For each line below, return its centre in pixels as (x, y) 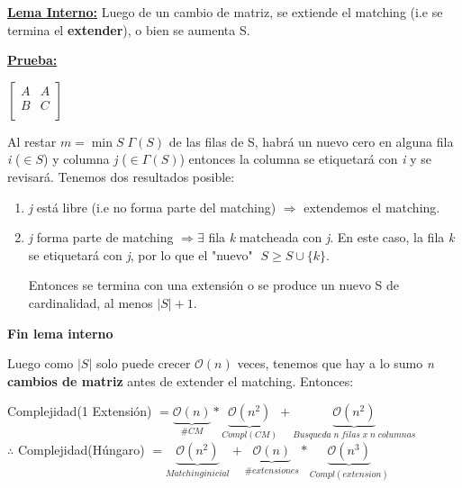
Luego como (41, 363)
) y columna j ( (85, 159)
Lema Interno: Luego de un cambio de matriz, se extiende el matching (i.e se (225, 12)
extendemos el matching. (372, 207)
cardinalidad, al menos (91, 302)
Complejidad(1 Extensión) (80, 411)
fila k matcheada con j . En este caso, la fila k (331, 237)
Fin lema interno (60, 333)
